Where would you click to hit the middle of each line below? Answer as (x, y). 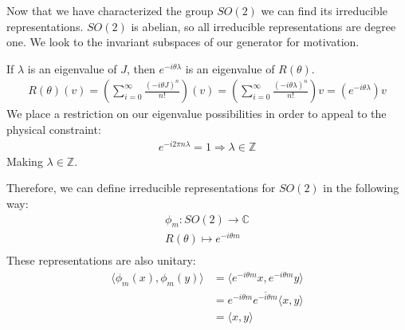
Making (25, 161)
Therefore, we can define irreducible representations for (141, 188)
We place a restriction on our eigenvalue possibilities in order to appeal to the (197, 114)
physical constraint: (54, 129)
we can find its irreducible (324, 10)
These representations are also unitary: (101, 260)
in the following (361, 188)
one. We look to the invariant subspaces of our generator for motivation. (183, 42)
